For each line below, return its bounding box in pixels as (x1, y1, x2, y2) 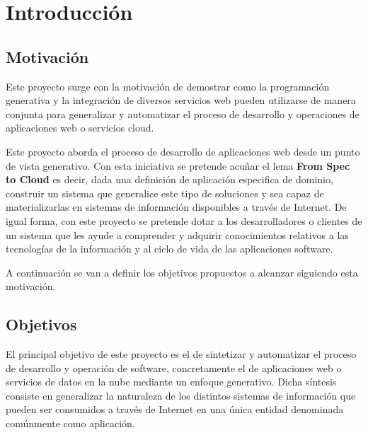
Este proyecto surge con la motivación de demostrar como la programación (6, 79, 330, 93)
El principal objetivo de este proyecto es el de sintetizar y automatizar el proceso (6, 347, 357, 361)
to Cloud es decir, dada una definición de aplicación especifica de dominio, (6, 172, 333, 187)
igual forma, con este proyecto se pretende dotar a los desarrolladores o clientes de (6, 213, 362, 228)
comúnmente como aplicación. (6, 416, 135, 431)
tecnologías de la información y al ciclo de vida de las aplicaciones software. (6, 241, 333, 256)
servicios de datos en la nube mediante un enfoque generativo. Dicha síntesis (6, 374, 337, 389)
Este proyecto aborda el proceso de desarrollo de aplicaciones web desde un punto (6, 144, 360, 158)
